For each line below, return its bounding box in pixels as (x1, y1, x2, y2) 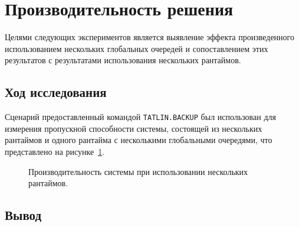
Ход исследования (5, 83, 107, 101)
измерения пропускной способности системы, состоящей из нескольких (5, 122, 262, 134)
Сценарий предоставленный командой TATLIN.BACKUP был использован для (5, 111, 276, 123)
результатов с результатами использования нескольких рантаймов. (5, 54, 241, 66)
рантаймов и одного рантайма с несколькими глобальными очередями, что (5, 134, 272, 146)
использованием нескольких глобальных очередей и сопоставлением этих (5, 42, 268, 54)
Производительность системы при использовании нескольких (28, 165, 248, 177)
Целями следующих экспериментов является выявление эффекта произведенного (5, 31, 294, 43)
